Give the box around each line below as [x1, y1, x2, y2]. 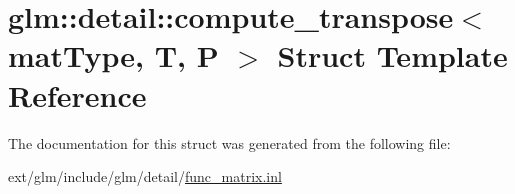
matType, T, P [8, 35, 219, 76]
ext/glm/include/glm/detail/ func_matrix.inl [8, 166, 282, 187]
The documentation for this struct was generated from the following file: [8, 132, 451, 153]
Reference [8, 74, 147, 115]
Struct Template [277, 35, 508, 76]
